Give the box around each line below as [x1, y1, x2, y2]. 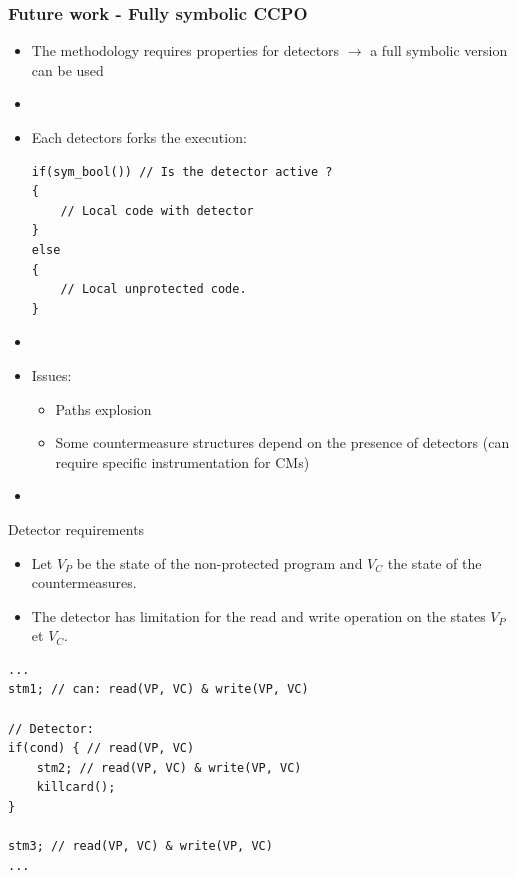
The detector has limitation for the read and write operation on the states [31, 605, 486, 626]
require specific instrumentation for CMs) [55, 451, 310, 472]
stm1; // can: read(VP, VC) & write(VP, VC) [8, 682, 309, 697]
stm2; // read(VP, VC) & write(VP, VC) [36, 760, 302, 775]
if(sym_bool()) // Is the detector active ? [31, 164, 333, 179]
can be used [31, 59, 104, 80]
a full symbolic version [370, 40, 508, 61]
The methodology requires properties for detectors [31, 40, 340, 61]
